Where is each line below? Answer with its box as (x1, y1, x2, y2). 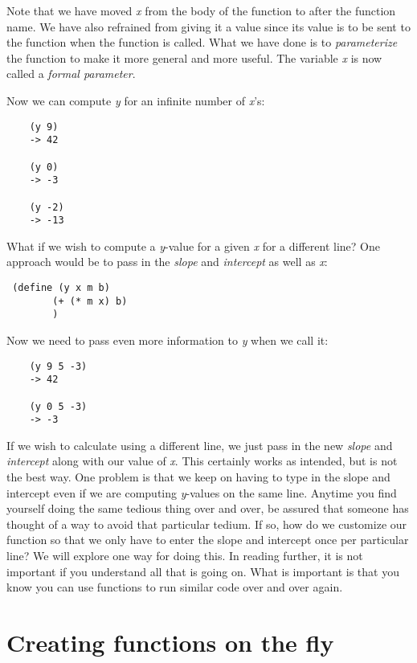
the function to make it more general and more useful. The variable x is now (6, 49, 382, 66)
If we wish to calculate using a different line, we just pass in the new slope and (6, 436, 393, 453)
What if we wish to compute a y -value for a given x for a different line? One (6, 237, 380, 254)
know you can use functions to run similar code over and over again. (6, 579, 343, 595)
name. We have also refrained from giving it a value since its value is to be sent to (6, 18, 411, 35)
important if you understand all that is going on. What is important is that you (6, 563, 399, 579)
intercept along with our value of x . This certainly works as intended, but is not (6, 452, 398, 469)
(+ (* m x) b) (52, 295, 128, 307)
